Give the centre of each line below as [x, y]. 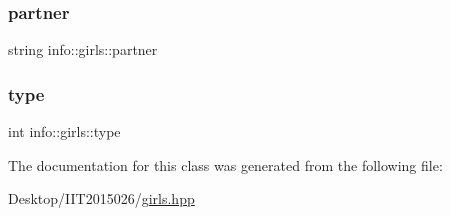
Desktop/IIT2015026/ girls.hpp [101, 198]
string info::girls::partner [83, 49]
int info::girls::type [64, 131]
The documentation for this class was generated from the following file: [225, 164]
